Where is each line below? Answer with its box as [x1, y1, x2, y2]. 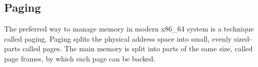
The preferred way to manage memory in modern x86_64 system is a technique [4, 23, 254, 34]
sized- [234, 33, 252, 44]
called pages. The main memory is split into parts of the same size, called [22, 43, 253, 54]
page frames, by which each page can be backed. [4, 53, 156, 63]
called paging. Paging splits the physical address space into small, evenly [4, 33, 232, 44]
